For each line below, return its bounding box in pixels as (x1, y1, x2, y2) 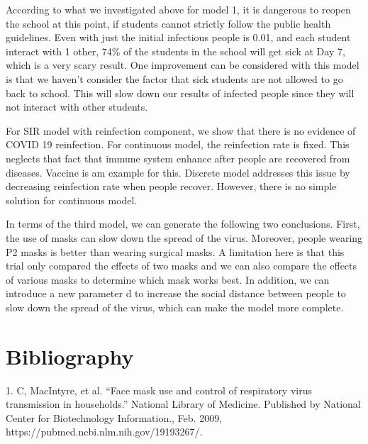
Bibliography (6, 341, 134, 370)
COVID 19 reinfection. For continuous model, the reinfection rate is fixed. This (6, 137, 350, 152)
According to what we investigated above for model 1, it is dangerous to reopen (6, 2, 351, 16)
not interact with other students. (6, 99, 148, 114)
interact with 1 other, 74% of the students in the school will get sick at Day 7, (6, 43, 345, 58)
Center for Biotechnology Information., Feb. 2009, (6, 410, 223, 425)
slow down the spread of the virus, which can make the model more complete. (6, 299, 344, 314)
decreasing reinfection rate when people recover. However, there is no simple (6, 179, 337, 194)
